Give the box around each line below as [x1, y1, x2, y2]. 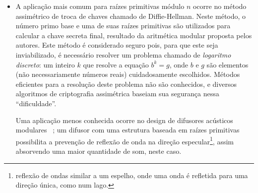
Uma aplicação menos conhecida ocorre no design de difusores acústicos [15, 115, 233, 125]
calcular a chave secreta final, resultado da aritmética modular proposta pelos [15, 30, 252, 40]
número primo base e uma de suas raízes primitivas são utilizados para [15, 20, 231, 31]
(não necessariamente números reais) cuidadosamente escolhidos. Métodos [15, 69, 240, 79]
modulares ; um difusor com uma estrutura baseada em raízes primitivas [15, 125, 240, 135]
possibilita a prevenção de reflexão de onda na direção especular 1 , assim [15, 134, 234, 146]
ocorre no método [193, 1, 247, 11]
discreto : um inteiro [15, 59, 75, 69]
